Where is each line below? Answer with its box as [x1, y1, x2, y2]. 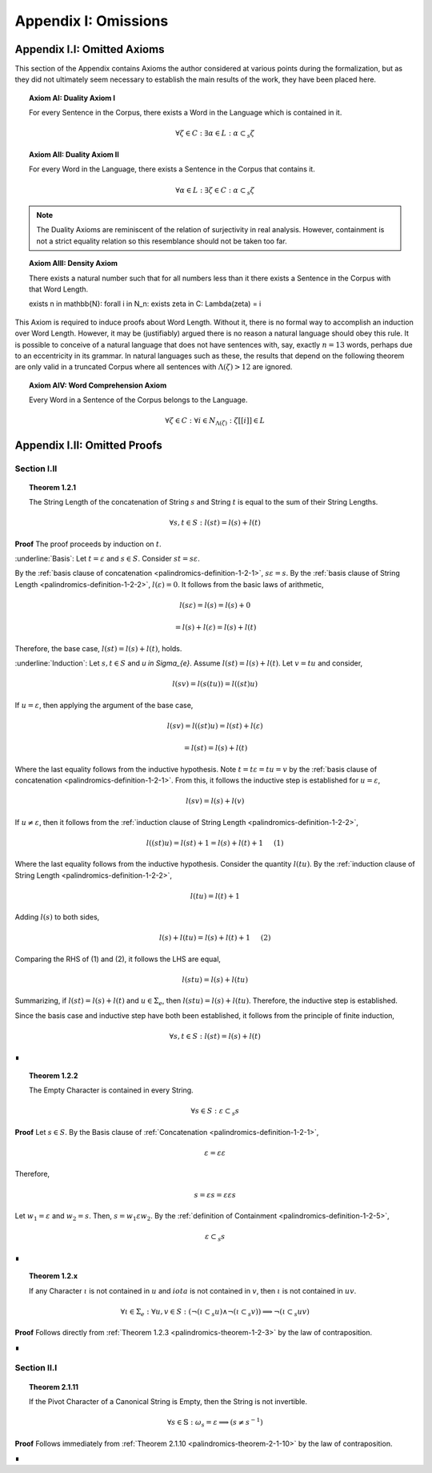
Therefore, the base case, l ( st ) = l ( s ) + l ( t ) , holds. [14, 643, 182, 653]
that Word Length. [29, 284, 89, 294]
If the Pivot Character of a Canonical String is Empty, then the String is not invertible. [29, 1397, 308, 1407]
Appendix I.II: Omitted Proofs [14, 438, 163, 452]
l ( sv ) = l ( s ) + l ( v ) [185, 797, 245, 806]
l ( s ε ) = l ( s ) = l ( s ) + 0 [179, 601, 251, 610]
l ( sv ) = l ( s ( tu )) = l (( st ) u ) [172, 679, 258, 689]
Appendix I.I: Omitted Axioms [14, 42, 165, 56]
